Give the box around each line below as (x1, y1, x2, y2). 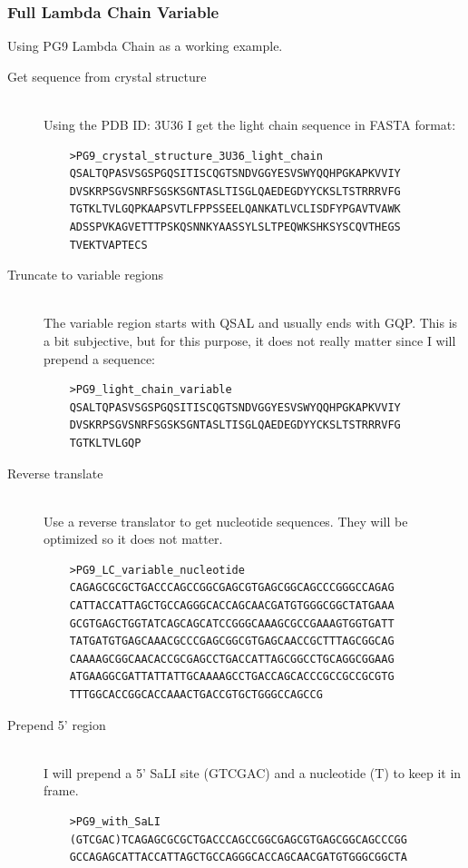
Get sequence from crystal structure (7, 66, 207, 85)
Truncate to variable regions (7, 265, 164, 284)
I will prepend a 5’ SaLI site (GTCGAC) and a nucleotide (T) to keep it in (44, 763, 462, 782)
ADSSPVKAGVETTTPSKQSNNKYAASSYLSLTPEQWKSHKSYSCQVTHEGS (69, 220, 401, 233)
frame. (44, 781, 79, 800)
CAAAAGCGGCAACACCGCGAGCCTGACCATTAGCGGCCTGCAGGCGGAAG (69, 652, 395, 666)
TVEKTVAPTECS (69, 238, 148, 252)
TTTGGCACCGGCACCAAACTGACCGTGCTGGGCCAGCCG (69, 688, 323, 702)
